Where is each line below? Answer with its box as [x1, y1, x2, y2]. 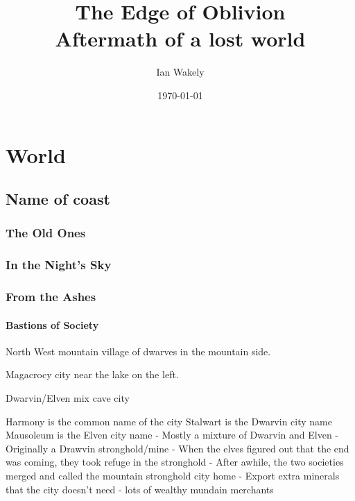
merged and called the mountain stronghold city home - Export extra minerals [6, 468, 340, 482]
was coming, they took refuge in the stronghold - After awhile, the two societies [6, 455, 344, 469]
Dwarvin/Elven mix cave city [6, 390, 130, 405]
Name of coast [6, 188, 110, 210]
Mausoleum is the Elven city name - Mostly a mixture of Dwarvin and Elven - [6, 427, 338, 442]
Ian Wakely [156, 65, 205, 79]
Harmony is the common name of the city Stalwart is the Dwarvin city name [6, 414, 332, 428]
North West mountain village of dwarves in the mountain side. [6, 343, 271, 358]
